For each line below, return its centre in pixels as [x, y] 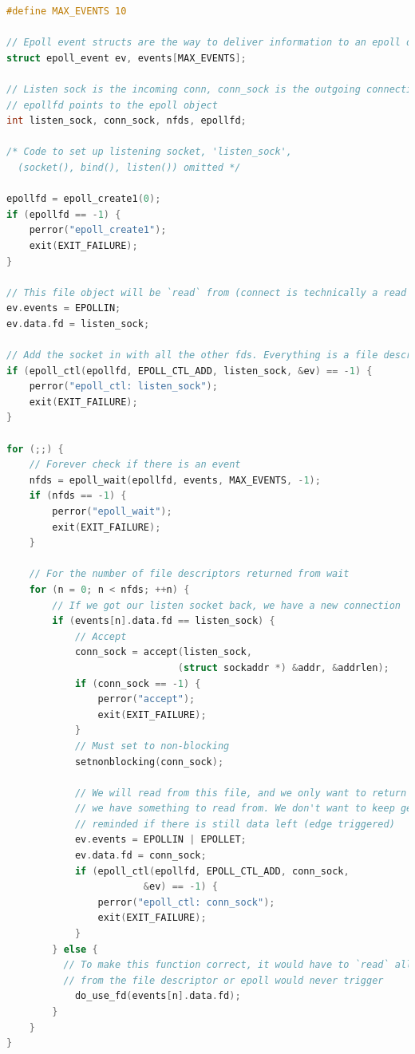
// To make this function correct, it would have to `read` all [238, 965]
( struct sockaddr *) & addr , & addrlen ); [283, 667]
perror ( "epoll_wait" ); [112, 511]
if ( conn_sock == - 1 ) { [138, 683]
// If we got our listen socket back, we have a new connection [226, 605]
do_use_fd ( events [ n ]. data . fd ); [158, 996]
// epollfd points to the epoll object [112, 105]
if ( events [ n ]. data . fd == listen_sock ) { [164, 621]
